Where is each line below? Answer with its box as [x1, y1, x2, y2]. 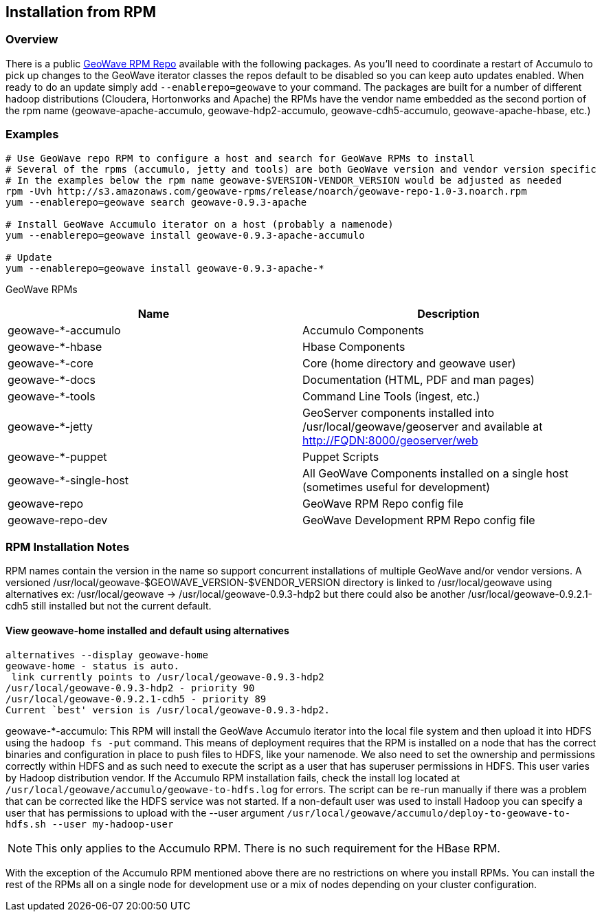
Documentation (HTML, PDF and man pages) [302, 372, 535, 387]
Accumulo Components [302, 323, 424, 337]
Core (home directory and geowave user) [302, 356, 516, 370]
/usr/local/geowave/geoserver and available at [302, 419, 543, 433]
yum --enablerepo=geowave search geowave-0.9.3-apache [5, 196, 307, 208]
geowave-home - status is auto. [5, 660, 179, 671]
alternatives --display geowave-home [5, 649, 209, 660]
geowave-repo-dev [8, 513, 108, 527]
